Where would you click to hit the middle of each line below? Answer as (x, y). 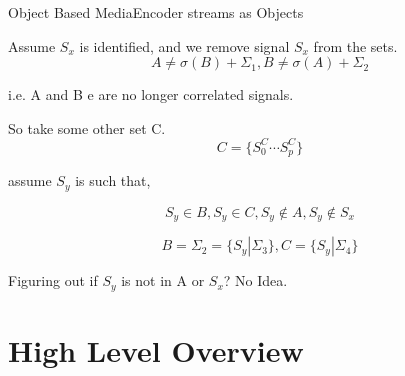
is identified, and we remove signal (184, 45)
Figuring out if (53, 280)
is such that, (113, 180)
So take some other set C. (87, 127)
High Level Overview (156, 349)
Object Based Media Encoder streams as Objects (156, 12)
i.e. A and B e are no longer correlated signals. (151, 94)
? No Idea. (255, 280)
